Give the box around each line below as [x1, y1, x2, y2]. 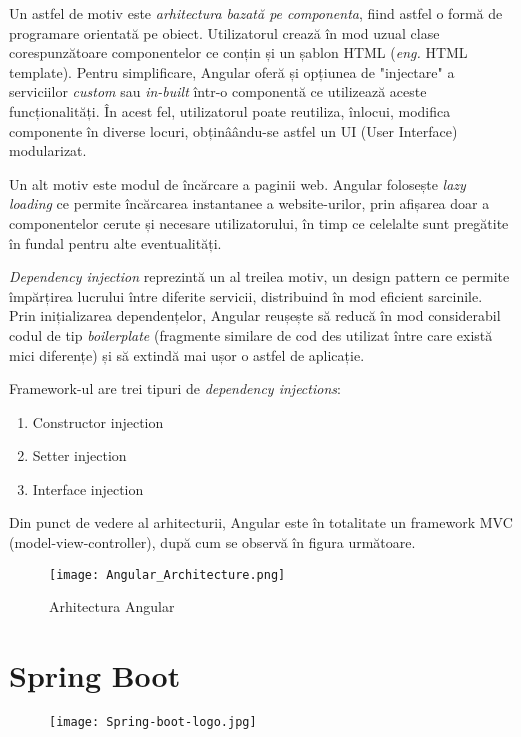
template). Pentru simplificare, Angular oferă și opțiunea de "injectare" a [9, 61, 455, 82]
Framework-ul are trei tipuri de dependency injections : [9, 378, 341, 399]
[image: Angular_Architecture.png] [49, 567, 286, 582]
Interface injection [32, 478, 144, 499]
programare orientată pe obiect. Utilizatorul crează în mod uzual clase [9, 22, 440, 43]
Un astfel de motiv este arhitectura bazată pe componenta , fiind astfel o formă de [9, 3, 503, 23]
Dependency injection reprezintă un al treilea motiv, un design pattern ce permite [9, 266, 510, 287]
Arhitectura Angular [49, 596, 175, 617]
